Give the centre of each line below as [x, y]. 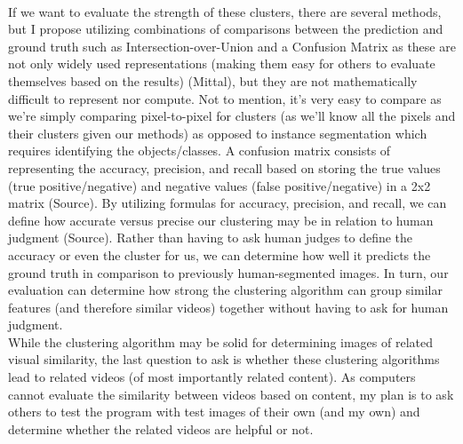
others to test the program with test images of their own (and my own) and [214, 412]
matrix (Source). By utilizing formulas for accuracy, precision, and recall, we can [228, 203]
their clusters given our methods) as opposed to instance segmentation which [218, 133]
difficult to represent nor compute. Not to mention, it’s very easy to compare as [225, 98]
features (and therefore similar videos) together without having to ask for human [228, 307]
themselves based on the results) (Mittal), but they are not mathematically [213, 80]
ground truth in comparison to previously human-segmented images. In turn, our [228, 272]
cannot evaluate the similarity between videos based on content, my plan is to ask [231, 394]
